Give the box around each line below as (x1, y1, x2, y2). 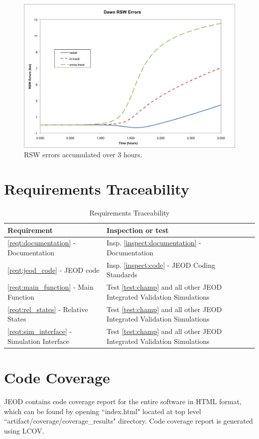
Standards (106, 269, 137, 280)
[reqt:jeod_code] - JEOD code (7, 264, 100, 275)
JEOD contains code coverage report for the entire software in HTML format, (4, 396, 242, 406)
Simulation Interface (7, 335, 69, 346)
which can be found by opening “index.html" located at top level (4, 406, 201, 416)
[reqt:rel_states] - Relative (7, 304, 88, 314)
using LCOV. (4, 425, 44, 436)
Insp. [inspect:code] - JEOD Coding (106, 259, 216, 270)
